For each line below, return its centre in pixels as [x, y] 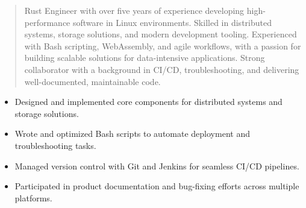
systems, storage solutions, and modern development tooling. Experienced [161, 34]
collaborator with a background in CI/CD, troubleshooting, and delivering [162, 69]
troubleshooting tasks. [55, 145]
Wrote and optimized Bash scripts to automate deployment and [132, 134]
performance [47, 22]
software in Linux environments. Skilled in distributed [172, 22]
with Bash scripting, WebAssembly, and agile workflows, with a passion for [163, 46]
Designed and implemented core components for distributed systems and [148, 102]
